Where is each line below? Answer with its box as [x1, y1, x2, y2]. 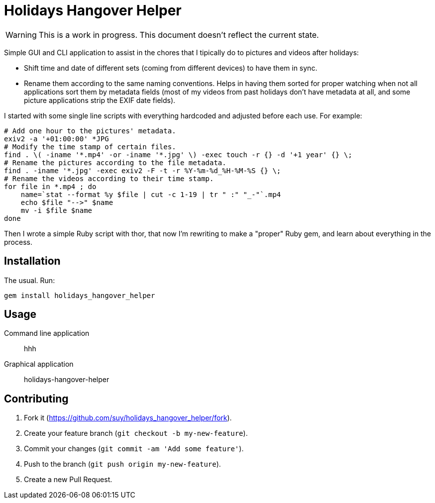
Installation [4, 255, 61, 268]
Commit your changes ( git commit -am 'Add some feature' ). [24, 444, 244, 453]
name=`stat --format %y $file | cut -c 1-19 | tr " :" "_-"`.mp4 [20, 190, 281, 199]
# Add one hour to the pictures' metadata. [4, 126, 176, 135]
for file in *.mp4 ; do [4, 182, 97, 191]
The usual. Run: [4, 276, 55, 285]
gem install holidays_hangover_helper [4, 291, 155, 300]
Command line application [4, 329, 90, 338]
